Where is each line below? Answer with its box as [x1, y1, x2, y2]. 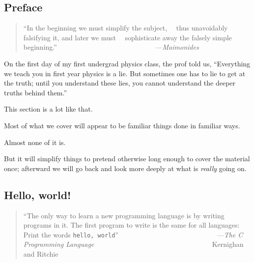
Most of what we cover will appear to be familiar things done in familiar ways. [4, 120, 240, 130]
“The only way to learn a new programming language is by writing [23, 210, 225, 220]
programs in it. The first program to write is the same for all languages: [23, 220, 240, 230]
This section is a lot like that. [4, 104, 93, 114]
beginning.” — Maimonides [23, 42, 199, 52]
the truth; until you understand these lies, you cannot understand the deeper [4, 78, 236, 88]
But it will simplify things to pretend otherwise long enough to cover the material [4, 153, 250, 164]
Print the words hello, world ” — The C [23, 229, 243, 239]
